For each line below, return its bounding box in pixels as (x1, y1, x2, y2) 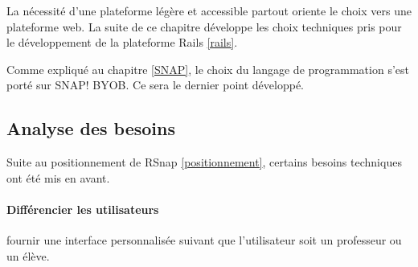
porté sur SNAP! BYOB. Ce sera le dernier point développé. (6, 76, 304, 93)
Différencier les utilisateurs (6, 200, 159, 217)
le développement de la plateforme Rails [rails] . (6, 34, 238, 51)
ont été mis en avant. (6, 169, 110, 186)
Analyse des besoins (6, 116, 175, 141)
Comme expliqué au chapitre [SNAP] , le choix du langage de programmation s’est (6, 60, 409, 77)
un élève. (6, 247, 50, 264)
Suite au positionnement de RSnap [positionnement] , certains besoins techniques (6, 154, 402, 170)
